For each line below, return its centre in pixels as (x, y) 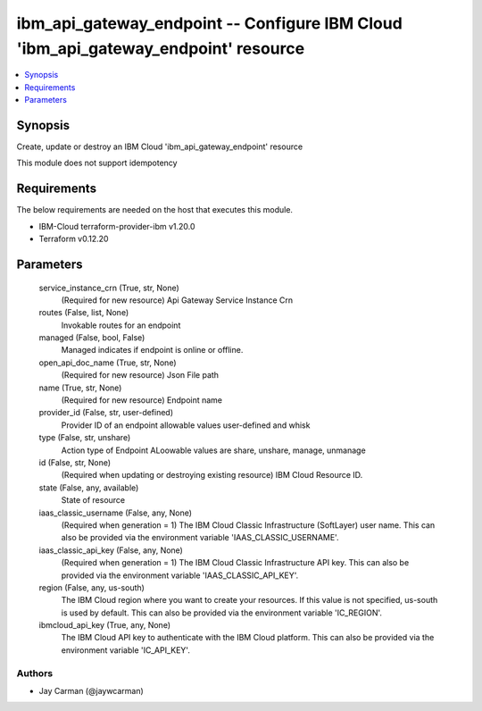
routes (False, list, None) (84, 313)
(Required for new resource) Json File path (140, 375)
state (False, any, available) (89, 488)
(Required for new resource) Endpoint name (142, 400)
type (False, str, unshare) (85, 438)
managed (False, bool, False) (92, 338)
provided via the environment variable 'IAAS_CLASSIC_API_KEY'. (180, 575)
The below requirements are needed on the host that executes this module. (155, 210)
